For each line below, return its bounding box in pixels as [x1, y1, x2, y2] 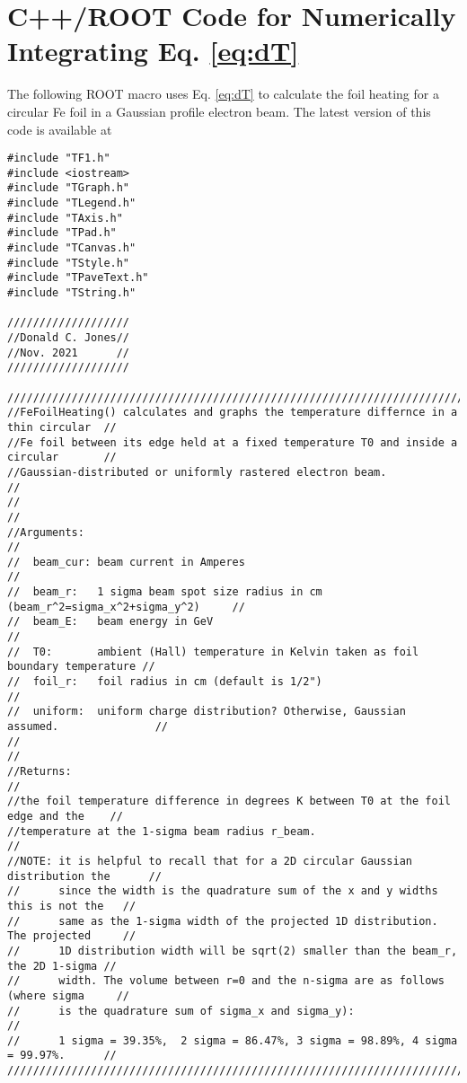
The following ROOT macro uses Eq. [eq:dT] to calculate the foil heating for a [7, 84, 439, 103]
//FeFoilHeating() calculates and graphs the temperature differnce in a [7, 406, 458, 419]
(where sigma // [7, 989, 130, 1002]
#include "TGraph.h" [7, 181, 130, 195]
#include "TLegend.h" [7, 197, 137, 210]
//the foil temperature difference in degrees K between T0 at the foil [7, 795, 451, 808]
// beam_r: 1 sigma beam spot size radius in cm [7, 586, 322, 599]
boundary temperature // [7, 660, 155, 674]
